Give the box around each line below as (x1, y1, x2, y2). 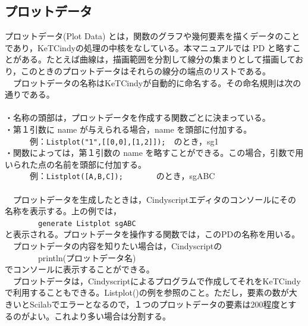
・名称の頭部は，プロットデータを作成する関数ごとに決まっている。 (5, 111, 271, 124)
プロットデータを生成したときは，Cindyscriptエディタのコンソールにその (12, 193, 297, 205)
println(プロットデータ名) (37, 251, 136, 264)
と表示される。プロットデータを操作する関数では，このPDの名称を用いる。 (5, 228, 300, 240)
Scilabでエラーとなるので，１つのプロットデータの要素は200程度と (29, 298, 288, 311)
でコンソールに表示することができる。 (5, 263, 155, 275)
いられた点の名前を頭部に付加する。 (5, 158, 146, 170)
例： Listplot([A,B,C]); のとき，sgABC (29, 170, 215, 182)
